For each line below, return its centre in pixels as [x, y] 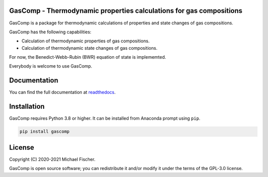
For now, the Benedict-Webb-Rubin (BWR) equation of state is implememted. [88, 57]
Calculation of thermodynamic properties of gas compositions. [86, 41]
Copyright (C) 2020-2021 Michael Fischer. [52, 159]
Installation [27, 107]
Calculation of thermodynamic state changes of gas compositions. [90, 48]
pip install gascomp [44, 132]
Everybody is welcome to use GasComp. [51, 66]
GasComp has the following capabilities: [50, 32]
